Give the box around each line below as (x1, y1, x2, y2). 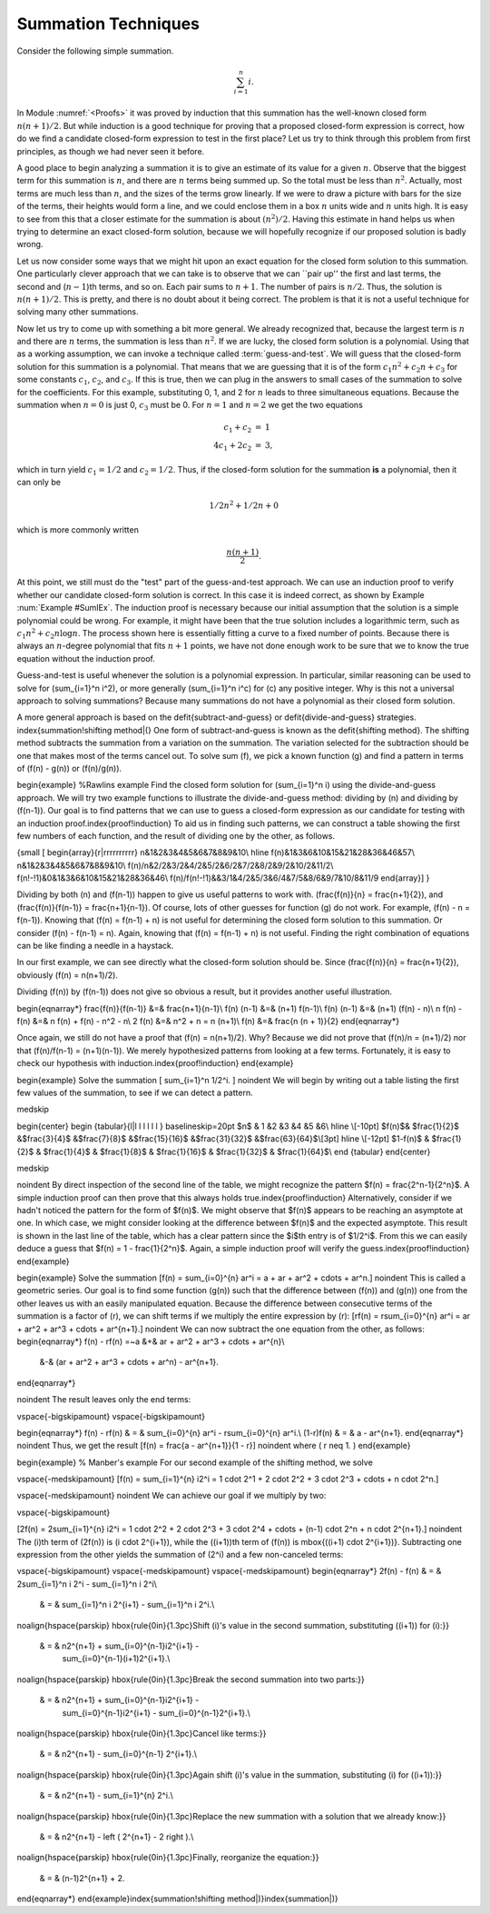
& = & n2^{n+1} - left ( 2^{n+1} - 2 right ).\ (39, 1831, 194, 1842)
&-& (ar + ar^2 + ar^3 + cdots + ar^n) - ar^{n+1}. (39, 1357, 219, 1368)
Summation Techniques (16, 14, 200, 34)
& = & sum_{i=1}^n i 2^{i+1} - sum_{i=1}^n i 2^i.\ (39, 1600, 215, 1610)
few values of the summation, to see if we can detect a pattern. (16, 1087, 253, 1098)
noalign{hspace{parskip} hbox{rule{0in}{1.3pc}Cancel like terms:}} (16, 1728, 267, 1739)
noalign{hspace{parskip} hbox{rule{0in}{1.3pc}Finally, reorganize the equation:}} (16, 1852, 319, 1863)
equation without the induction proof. (16, 653, 156, 663)
